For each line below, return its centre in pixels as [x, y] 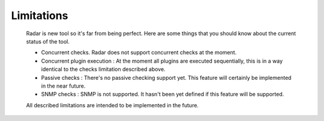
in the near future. [63, 86]
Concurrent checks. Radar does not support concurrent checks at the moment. [139, 52]
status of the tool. [48, 41]
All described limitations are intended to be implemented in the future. [112, 105]
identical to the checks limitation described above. [103, 69]
